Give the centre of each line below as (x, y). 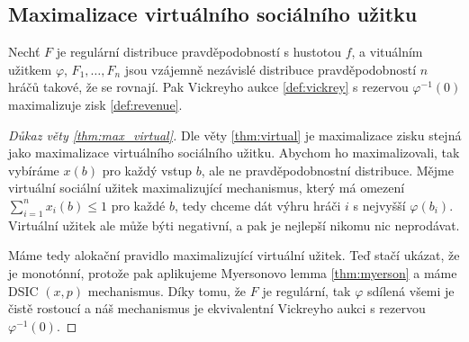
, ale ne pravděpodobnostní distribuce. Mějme (327, 170)
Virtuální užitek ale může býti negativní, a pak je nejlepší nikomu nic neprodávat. (234, 225)
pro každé (138, 205)
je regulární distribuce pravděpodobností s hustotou (199, 52)
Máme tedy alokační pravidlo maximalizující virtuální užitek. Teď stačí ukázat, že (234, 255)
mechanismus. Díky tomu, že (167, 290)
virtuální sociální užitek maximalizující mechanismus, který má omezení (207, 188)
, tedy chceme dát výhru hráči (257, 205)
